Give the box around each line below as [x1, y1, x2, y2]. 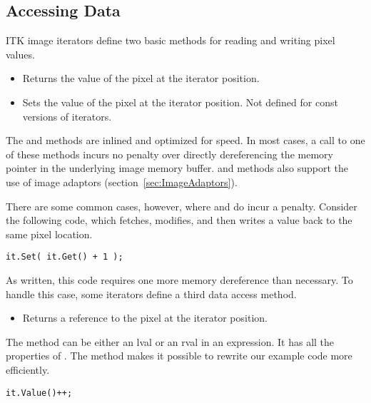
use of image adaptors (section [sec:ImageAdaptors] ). [6, 174, 238, 189]
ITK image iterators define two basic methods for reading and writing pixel [6, 33, 335, 48]
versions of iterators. [22, 108, 112, 123]
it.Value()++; [6, 387, 73, 398]
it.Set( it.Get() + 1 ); [6, 252, 123, 262]
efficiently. [6, 362, 50, 377]
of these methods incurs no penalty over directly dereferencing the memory [6, 146, 333, 161]
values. [6, 46, 35, 61]
